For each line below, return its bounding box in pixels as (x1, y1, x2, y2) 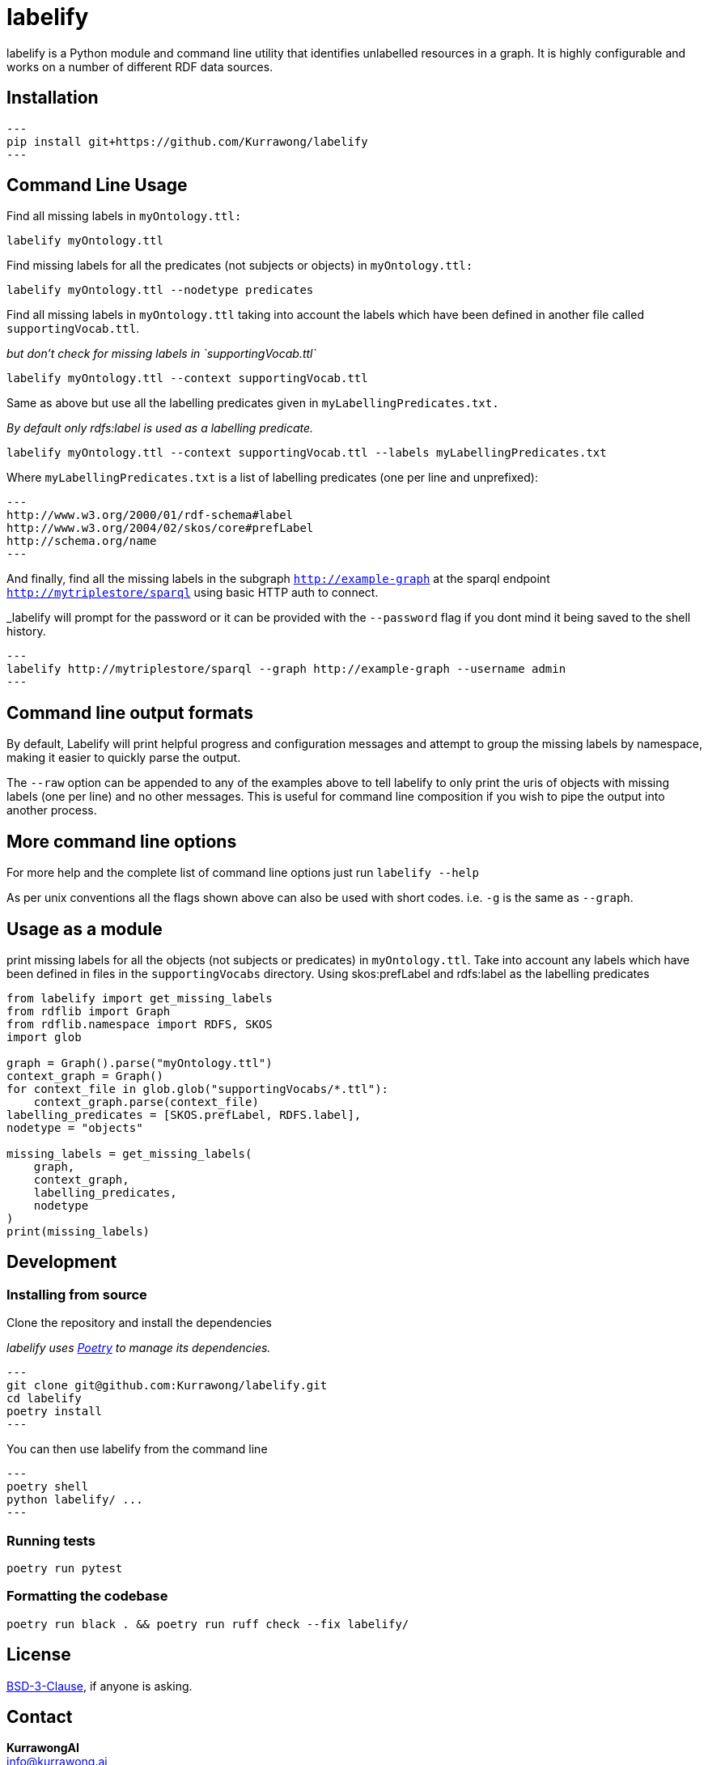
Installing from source (6, 1286, 147, 1303)
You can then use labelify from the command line (6, 1442, 268, 1457)
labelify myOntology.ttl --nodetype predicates (6, 283, 314, 297)
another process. (6, 803, 97, 818)
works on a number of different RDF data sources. (6, 59, 273, 74)
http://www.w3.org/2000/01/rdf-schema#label (6, 508, 294, 522)
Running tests (6, 1532, 95, 1549)
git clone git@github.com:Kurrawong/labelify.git (6, 1379, 328, 1393)
